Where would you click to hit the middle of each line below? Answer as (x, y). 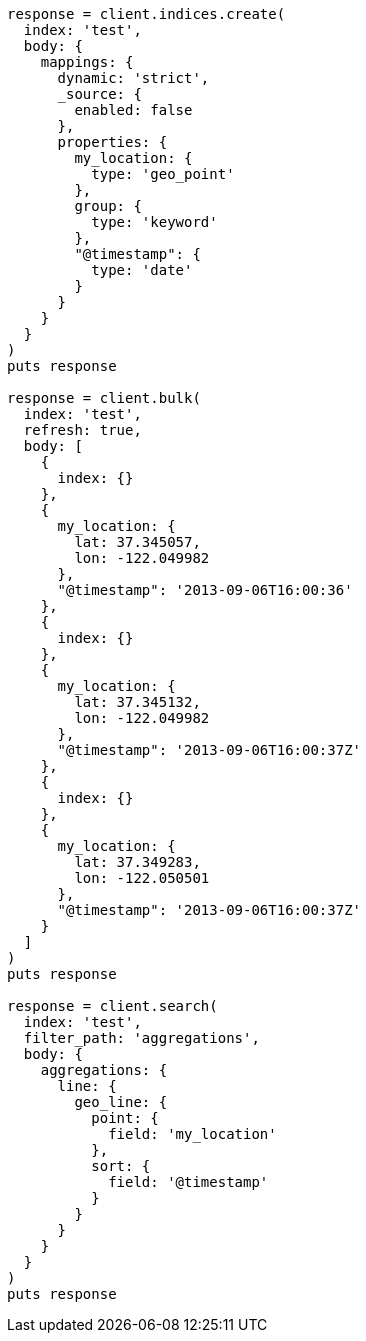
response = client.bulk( (104, 398)
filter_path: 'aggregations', (141, 1038)
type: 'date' (142, 270)
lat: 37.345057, (137, 542)
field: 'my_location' (192, 1134)
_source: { (99, 94)
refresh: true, (82, 430)
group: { (108, 206)
